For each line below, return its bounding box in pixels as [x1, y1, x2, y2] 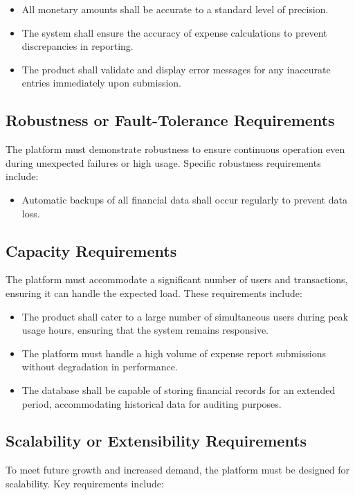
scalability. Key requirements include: [6, 476, 164, 490]
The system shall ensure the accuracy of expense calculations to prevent [21, 25, 327, 39]
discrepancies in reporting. [21, 39, 134, 53]
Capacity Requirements [6, 240, 177, 261]
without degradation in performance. [21, 359, 178, 374]
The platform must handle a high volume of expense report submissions [21, 345, 327, 360]
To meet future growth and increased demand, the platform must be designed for [6, 462, 350, 477]
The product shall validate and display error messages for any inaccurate [21, 62, 331, 76]
